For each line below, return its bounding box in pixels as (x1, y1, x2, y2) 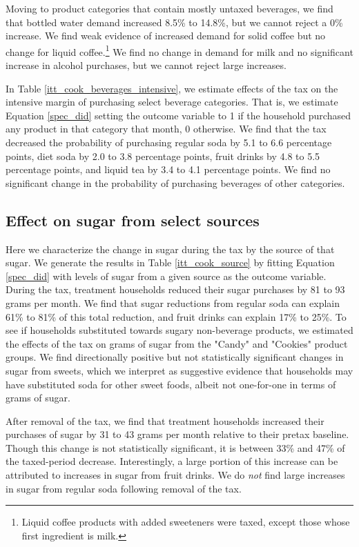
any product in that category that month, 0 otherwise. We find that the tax (6, 121, 327, 136)
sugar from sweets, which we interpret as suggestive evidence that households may (6, 363, 353, 377)
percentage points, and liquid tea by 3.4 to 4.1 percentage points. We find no (6, 162, 331, 177)
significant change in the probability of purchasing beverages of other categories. (6, 175, 345, 190)
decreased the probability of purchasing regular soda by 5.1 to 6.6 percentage (6, 135, 332, 149)
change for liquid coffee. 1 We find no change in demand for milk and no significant (6, 42, 353, 59)
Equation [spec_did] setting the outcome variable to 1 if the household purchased (6, 108, 351, 122)
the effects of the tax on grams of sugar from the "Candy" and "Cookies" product (6, 336, 348, 350)
